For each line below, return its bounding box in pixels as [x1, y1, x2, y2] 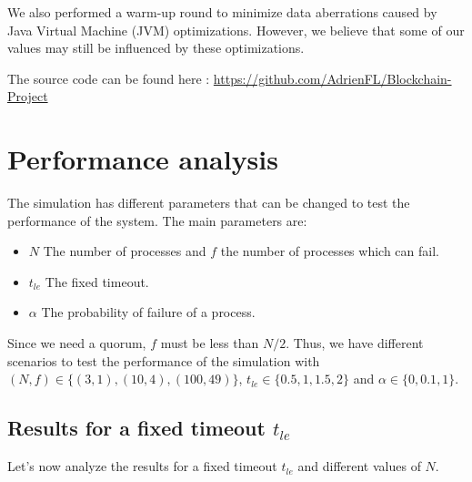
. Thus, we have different [286, 333, 424, 353]
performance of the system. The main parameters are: [7, 210, 307, 230]
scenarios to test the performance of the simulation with [7, 351, 320, 370]
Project [7, 87, 48, 106]
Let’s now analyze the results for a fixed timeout [7, 456, 277, 476]
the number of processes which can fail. [220, 241, 439, 261]
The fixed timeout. [45, 272, 149, 291]
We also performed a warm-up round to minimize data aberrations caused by [7, 3, 437, 21]
